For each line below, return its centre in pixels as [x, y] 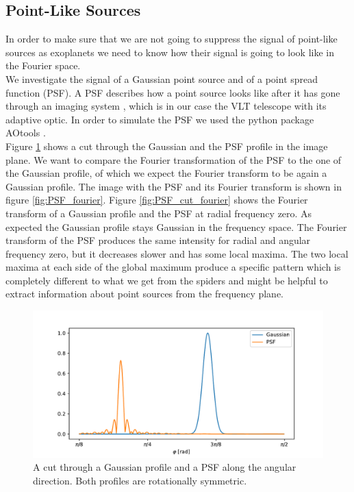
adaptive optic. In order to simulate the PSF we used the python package [160, 119]
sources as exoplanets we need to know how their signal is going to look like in [170, 52]
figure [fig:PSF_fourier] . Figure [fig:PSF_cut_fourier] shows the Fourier [157, 200]
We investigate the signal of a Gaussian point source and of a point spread [162, 78]
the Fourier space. [43, 65]
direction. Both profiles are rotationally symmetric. [140, 480]
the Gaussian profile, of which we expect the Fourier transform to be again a [166, 173]
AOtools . [26, 133]
